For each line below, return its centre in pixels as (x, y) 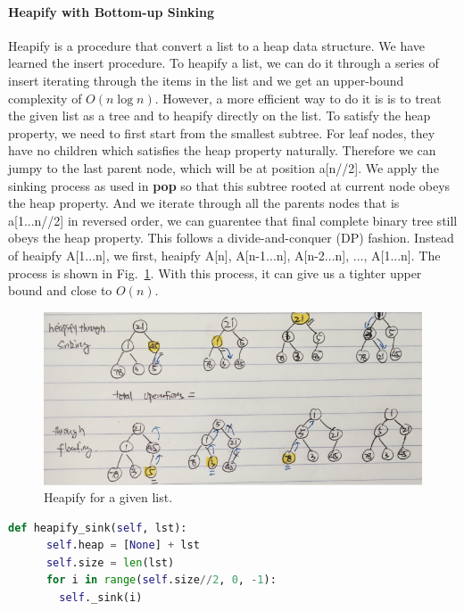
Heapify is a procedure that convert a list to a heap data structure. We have (217, 45)
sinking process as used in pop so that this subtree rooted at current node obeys (229, 185)
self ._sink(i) (101, 598)
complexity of (45, 98)
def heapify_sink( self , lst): (98, 528)
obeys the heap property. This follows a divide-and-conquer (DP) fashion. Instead (231, 238)
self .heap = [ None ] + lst (123, 545)
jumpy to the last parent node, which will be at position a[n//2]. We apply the (224, 167)
